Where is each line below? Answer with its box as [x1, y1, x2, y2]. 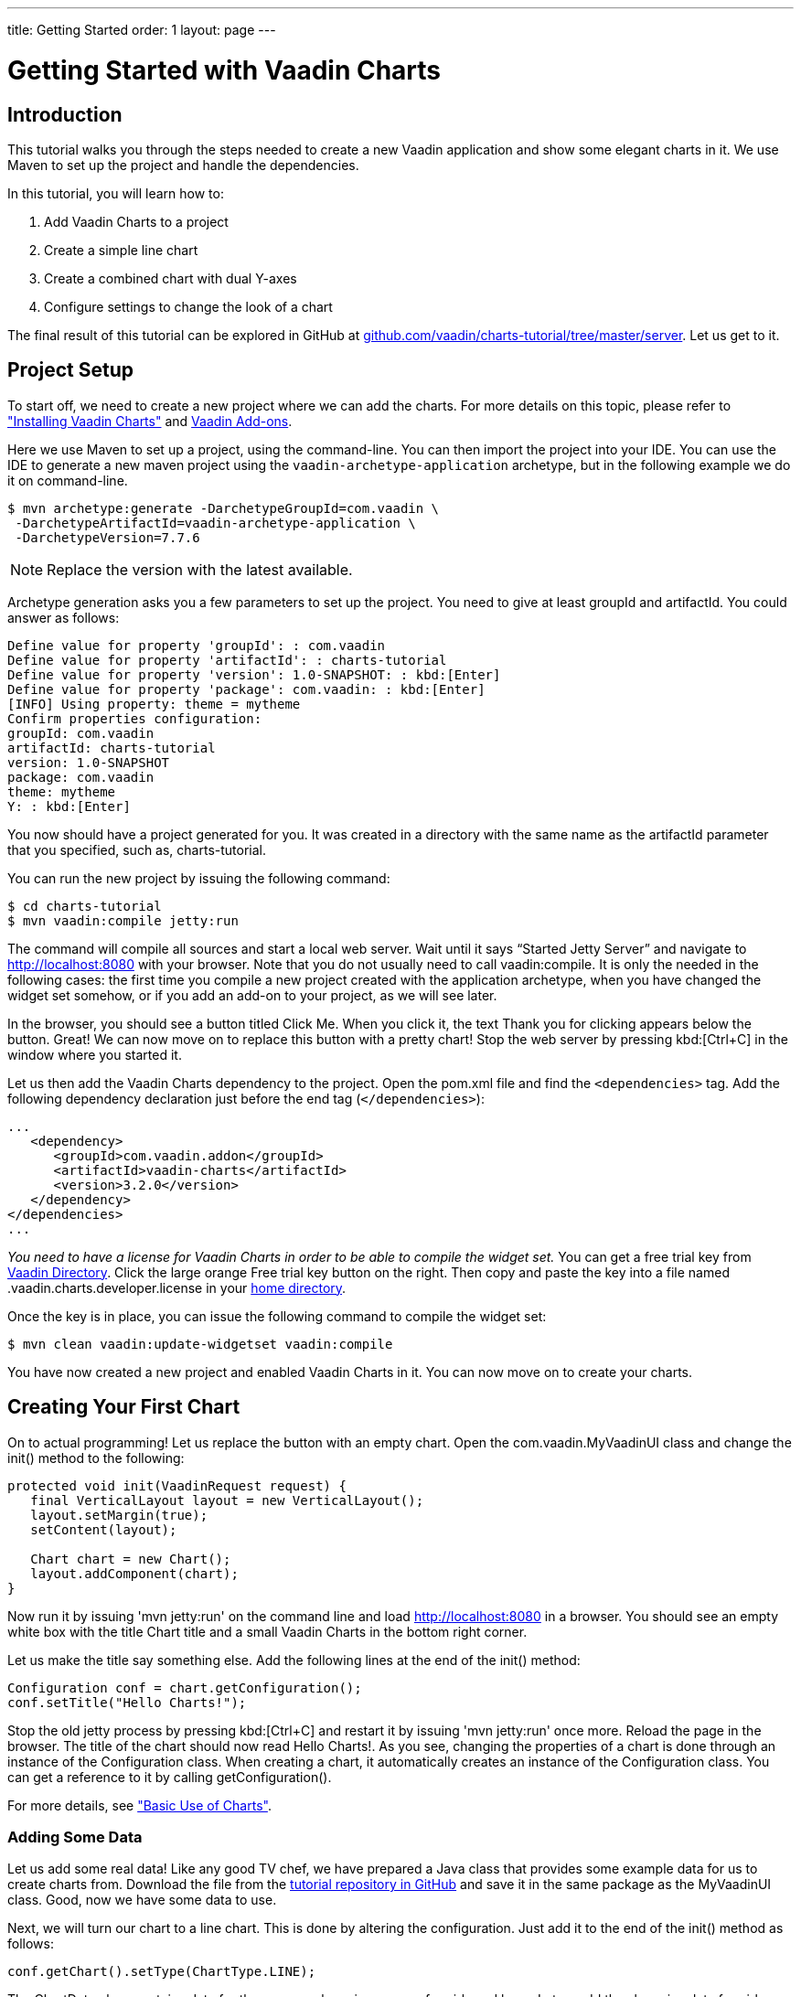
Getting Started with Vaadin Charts [7, 54, 442, 86]
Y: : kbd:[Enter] [7, 798, 131, 814]
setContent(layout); [30, 1522, 177, 1537]
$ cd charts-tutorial [7, 898, 162, 913]
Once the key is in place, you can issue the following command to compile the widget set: [7, 1308, 547, 1324]
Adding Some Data [7, 1827, 143, 1846]
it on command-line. [7, 472, 128, 488]
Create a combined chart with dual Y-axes [44, 270, 297, 286]
